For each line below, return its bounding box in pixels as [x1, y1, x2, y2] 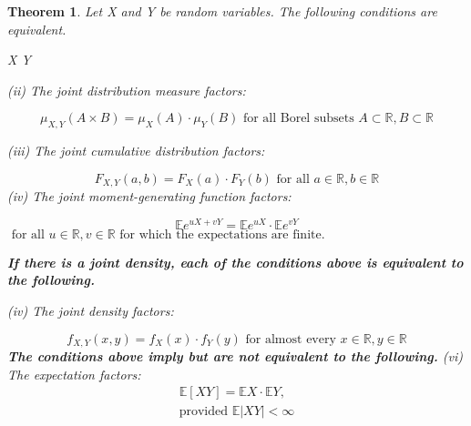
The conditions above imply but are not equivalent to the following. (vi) [7, 347, 463, 366]
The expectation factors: [7, 364, 141, 383]
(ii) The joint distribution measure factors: [7, 80, 246, 99]
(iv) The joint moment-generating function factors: [7, 187, 292, 206]
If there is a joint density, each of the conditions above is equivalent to [7, 252, 464, 271]
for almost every [245, 332, 336, 346]
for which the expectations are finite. [119, 228, 325, 241]
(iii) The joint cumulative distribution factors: [7, 141, 265, 160]
